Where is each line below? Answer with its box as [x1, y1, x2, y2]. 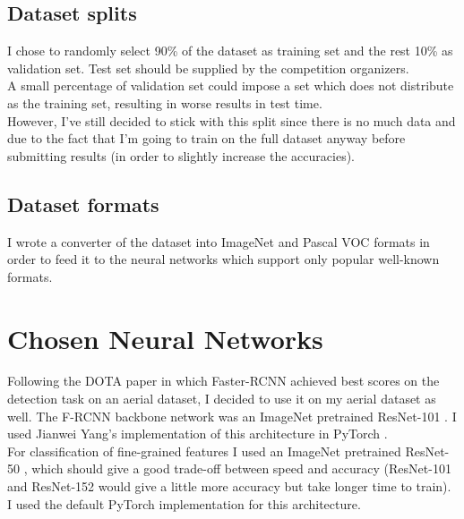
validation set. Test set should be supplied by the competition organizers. [7, 58, 409, 77]
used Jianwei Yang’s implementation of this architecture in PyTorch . [7, 424, 388, 443]
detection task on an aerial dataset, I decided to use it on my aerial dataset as [7, 389, 436, 408]
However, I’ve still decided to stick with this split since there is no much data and [7, 111, 456, 130]
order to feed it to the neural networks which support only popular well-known [7, 250, 440, 268]
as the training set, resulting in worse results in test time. [7, 93, 322, 112]
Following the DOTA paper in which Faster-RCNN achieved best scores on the [7, 371, 440, 390]
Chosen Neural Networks [7, 319, 323, 356]
